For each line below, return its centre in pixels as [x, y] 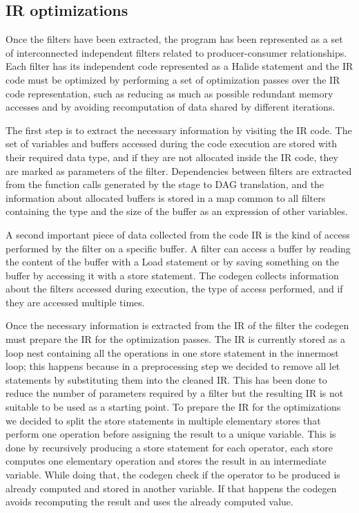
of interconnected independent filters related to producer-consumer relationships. [176, 52]
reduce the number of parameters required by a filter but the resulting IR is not [175, 393]
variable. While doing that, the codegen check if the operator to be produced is [173, 475]
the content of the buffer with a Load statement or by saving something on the [173, 262]
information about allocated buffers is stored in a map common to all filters [166, 197]
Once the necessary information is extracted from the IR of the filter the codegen [177, 325]
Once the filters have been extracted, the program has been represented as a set [174, 39]
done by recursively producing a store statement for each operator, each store [169, 447]
